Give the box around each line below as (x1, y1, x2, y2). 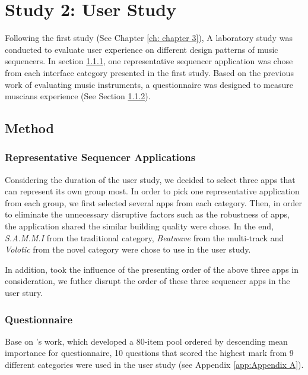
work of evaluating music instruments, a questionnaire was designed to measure (5, 78, 293, 90)
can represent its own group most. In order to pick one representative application (5, 185, 300, 197)
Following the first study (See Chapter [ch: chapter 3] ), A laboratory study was (5, 31, 293, 44)
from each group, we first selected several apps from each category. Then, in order (5, 196, 303, 209)
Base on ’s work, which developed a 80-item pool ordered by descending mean (5, 335, 288, 347)
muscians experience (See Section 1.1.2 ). (5, 90, 151, 102)
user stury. (5, 286, 43, 299)
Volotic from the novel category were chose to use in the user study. (5, 243, 251, 256)
